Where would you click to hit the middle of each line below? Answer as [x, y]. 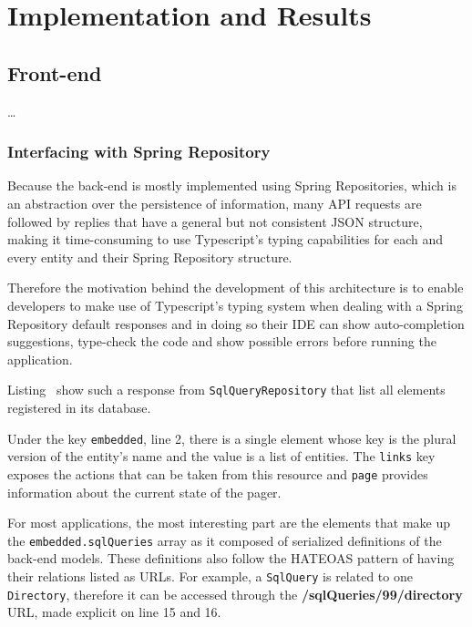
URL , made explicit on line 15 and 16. [114, 612]
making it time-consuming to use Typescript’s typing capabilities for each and [226, 239]
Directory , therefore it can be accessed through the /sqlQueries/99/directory [235, 594]
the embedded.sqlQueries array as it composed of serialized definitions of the [225, 540]
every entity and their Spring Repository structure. [150, 257]
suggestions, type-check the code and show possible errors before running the [222, 341]
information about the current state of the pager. [144, 492]
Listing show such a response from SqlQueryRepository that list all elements [226, 390]
